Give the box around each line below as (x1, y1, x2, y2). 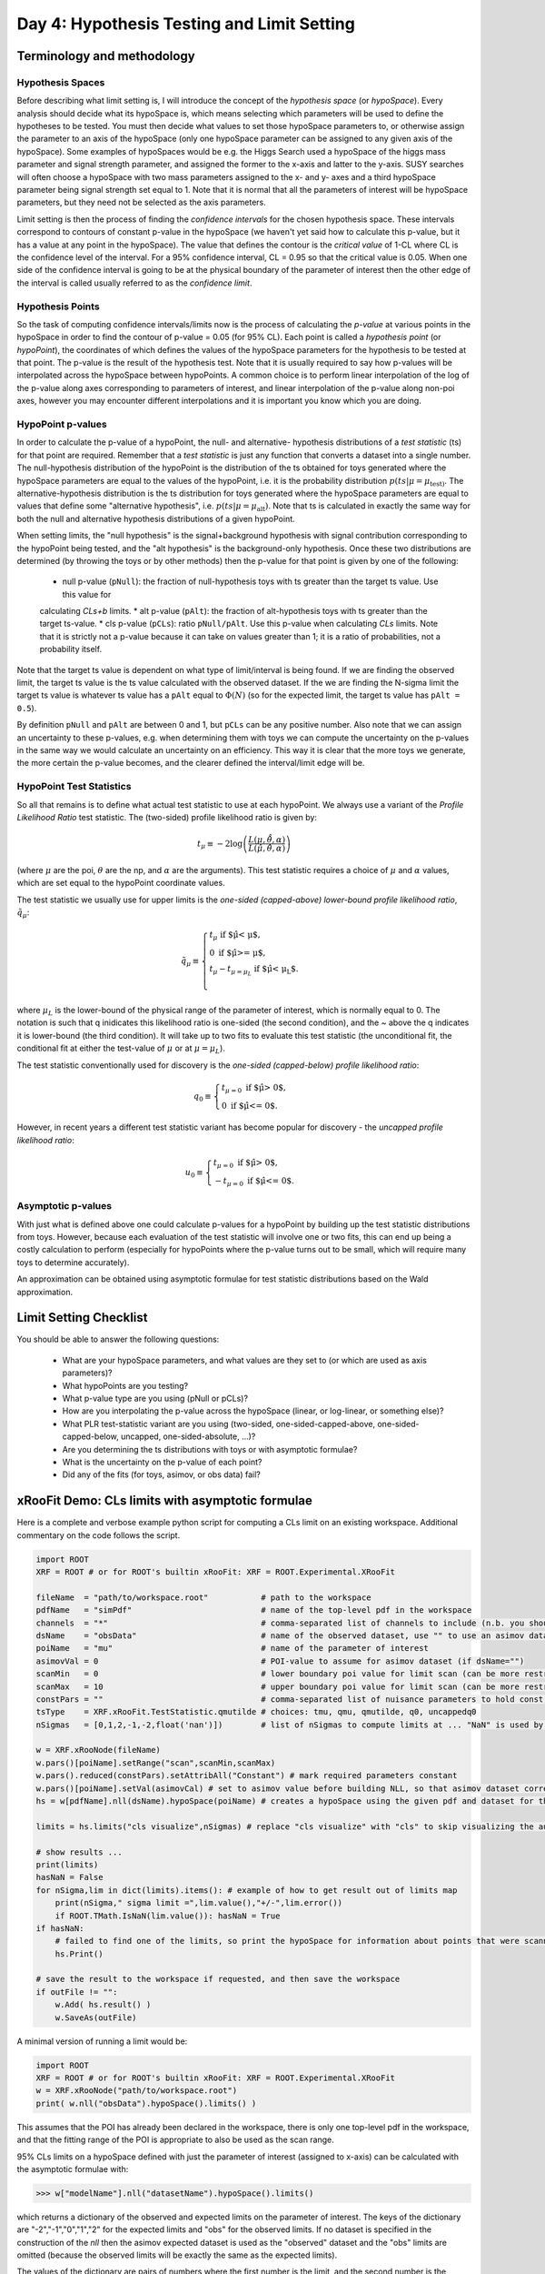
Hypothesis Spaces (16, 75, 105, 88)
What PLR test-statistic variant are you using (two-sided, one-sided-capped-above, (62, 1418, 376, 1429)
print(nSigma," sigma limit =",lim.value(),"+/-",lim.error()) (54, 1897, 343, 1908)
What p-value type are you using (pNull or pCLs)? (62, 1393, 249, 1404)
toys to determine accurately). (16, 1256, 130, 1268)
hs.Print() (54, 1948, 104, 1959)
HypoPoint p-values (16, 418, 108, 431)
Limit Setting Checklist (16, 1310, 148, 1325)
